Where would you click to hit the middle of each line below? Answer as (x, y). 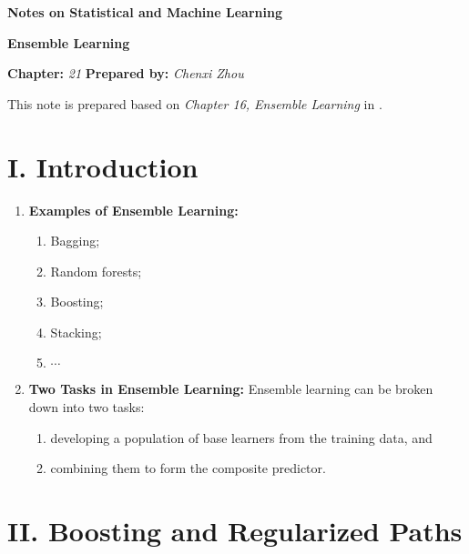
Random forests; (96, 271)
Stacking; (76, 332)
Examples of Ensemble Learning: (133, 210)
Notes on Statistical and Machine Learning (145, 12)
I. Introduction (103, 166)
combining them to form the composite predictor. (188, 468)
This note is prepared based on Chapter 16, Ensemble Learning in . (195, 103)
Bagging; (75, 241)
